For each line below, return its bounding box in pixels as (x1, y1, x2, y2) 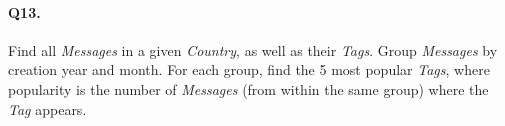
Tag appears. (8, 98, 87, 119)
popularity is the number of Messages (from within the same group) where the (8, 78, 489, 99)
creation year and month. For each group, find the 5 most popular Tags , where (8, 59, 490, 80)
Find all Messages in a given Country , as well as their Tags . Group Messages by (8, 39, 498, 60)
